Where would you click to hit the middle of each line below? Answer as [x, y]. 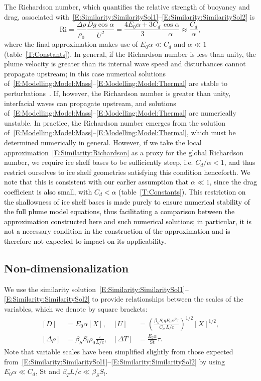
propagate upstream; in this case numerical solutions [85, 73]
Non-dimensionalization [67, 268]
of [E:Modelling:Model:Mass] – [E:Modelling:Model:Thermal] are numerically [120, 113]
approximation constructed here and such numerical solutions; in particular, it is [128, 221]
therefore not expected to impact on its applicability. [85, 241]
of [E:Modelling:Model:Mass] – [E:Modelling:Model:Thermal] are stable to [116, 83]
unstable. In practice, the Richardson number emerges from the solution [115, 122]
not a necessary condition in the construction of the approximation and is [117, 231]
